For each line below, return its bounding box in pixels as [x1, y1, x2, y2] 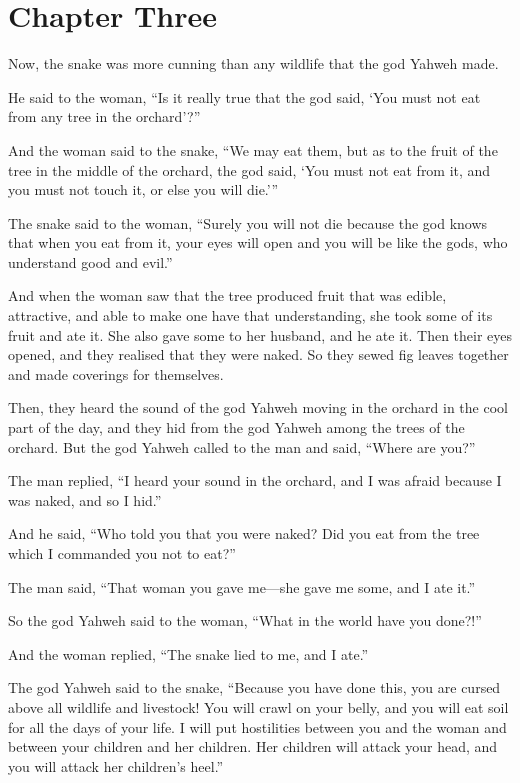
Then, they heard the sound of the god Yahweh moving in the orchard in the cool [8, 397, 508, 418]
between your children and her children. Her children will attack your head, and [8, 736, 498, 757]
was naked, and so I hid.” [8, 489, 162, 510]
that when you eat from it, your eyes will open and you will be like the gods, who [8, 232, 508, 253]
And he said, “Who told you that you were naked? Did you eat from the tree [8, 523, 480, 544]
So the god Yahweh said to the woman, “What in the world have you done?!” [8, 610, 482, 631]
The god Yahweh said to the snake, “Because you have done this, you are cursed [8, 677, 501, 698]
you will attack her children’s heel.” [8, 755, 224, 776]
